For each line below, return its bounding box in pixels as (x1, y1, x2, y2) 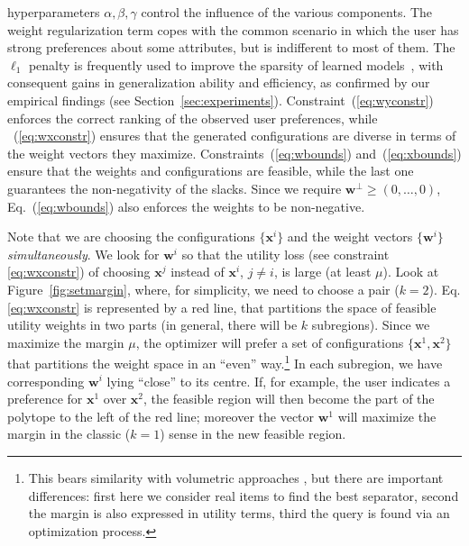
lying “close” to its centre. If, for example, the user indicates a (106, 371, 451, 390)
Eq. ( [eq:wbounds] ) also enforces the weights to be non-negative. (7, 196, 365, 215)
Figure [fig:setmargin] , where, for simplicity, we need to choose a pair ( (7, 279, 400, 298)
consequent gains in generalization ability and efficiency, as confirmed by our (7, 73, 430, 92)
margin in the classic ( (7, 424, 131, 443)
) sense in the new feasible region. (160, 424, 346, 443)
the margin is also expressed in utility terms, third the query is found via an (28, 504, 450, 523)
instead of (170, 262, 225, 281)
